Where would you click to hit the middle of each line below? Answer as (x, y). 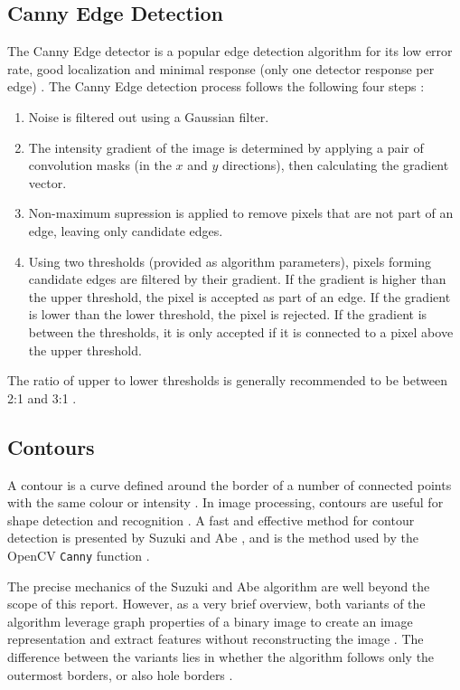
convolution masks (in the (100, 165)
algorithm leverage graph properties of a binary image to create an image (210, 621)
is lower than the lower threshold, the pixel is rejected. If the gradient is (228, 314)
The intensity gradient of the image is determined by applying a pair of (226, 147)
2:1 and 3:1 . (42, 397)
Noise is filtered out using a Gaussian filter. (149, 116)
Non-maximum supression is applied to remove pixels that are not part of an (241, 213)
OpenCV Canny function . (79, 555)
